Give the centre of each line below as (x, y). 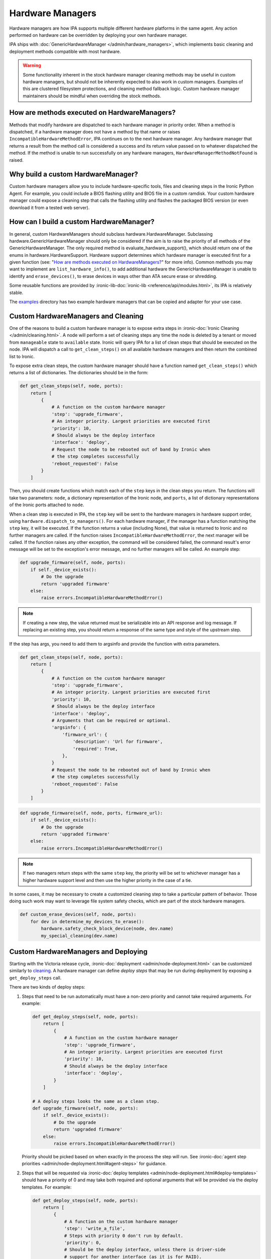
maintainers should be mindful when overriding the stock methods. (92, 96)
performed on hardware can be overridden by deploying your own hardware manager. (98, 35)
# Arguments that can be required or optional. (111, 721)
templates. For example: (47, 1187)
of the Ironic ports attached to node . (47, 505)
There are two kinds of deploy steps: (47, 987)
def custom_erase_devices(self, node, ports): (78, 915)
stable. (16, 293)
